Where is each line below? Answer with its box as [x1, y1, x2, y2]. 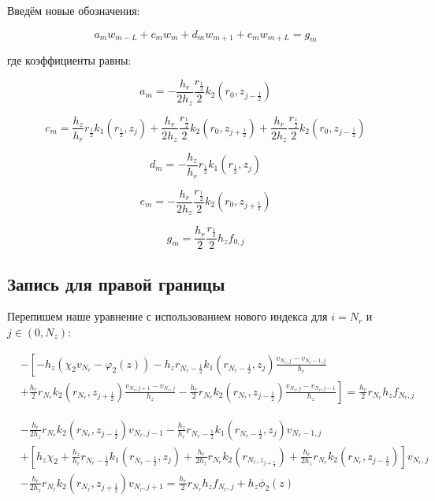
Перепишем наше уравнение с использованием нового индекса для [7, 308, 328, 325]
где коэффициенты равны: [7, 52, 132, 69]
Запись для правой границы [7, 271, 225, 295]
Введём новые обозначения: [7, 2, 140, 18]
